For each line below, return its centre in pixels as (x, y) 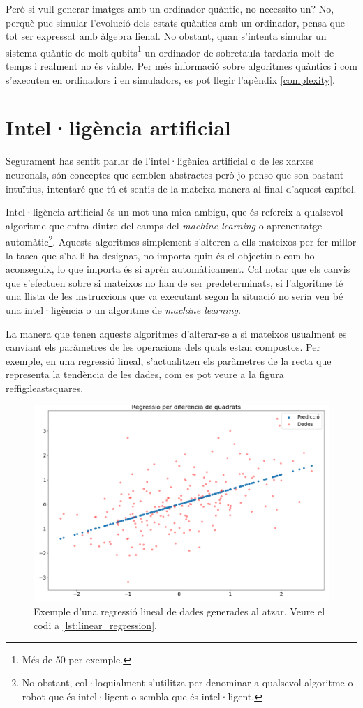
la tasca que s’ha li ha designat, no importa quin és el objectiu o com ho (160, 255)
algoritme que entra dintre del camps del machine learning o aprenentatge (164, 225)
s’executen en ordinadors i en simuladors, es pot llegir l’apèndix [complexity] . (170, 79)
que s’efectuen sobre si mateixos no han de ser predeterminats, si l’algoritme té (175, 282)
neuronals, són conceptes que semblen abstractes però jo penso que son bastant (175, 174)
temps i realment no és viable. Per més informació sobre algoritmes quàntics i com (181, 66)
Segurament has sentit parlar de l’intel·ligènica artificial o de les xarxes (160, 161)
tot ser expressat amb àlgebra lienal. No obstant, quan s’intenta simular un (166, 36)
